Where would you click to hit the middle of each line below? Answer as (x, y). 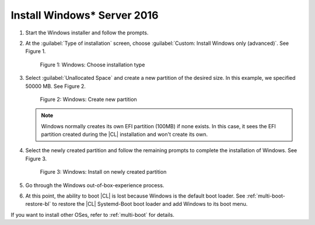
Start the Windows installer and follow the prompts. (87, 33)
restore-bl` (38, 204)
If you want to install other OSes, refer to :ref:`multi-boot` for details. (92, 215)
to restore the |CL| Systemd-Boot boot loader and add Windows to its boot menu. (150, 204)
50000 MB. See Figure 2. (55, 86)
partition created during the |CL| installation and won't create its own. (125, 135)
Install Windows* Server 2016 (85, 15)
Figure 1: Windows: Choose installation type (92, 65)
